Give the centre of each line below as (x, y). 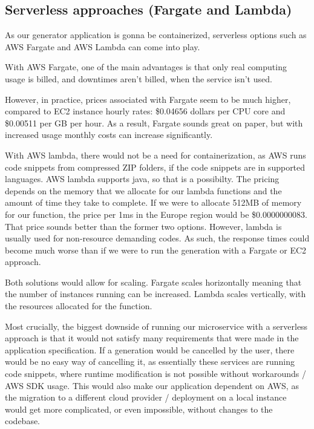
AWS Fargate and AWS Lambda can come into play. (103, 46)
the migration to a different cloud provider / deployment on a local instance (146, 397)
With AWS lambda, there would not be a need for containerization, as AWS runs (155, 155)
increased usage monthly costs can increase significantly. (109, 135)
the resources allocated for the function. (79, 306)
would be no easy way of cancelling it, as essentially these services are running (150, 362)
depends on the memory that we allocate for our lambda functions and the (143, 190)
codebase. (23, 421)
